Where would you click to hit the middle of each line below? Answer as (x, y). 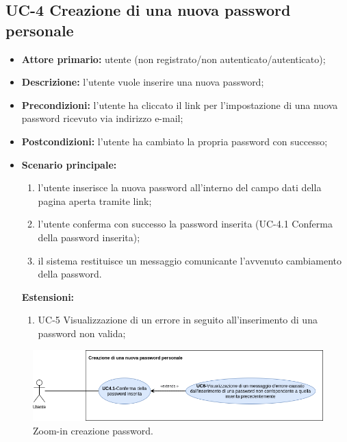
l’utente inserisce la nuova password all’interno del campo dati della (180, 187)
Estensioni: (48, 296)
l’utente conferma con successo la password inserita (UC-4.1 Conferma (185, 224)
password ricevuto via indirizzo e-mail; (102, 118)
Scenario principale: (69, 164)
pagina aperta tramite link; (95, 200)
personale (40, 30)
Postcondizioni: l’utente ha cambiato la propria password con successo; (175, 141)
